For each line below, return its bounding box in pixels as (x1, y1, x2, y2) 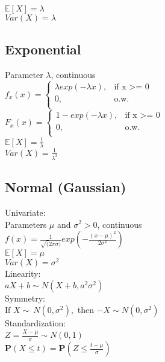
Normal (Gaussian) (5, 178, 126, 196)
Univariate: (5, 205, 46, 218)
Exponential (5, 40, 81, 59)
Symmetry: (5, 291, 45, 304)
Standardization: (5, 317, 66, 329)
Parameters (5, 218, 47, 230)
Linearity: (5, 267, 41, 280)
